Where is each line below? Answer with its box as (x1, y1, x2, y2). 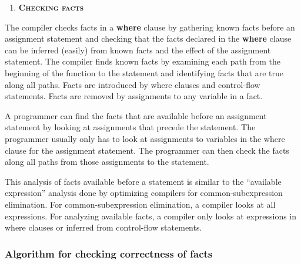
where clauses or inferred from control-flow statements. (5, 221, 202, 233)
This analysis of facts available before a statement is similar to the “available (5, 175, 282, 187)
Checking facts (18, 1, 84, 13)
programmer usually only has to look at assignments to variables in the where (5, 132, 285, 144)
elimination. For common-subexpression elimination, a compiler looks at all (5, 198, 276, 210)
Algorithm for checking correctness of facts (5, 246, 213, 260)
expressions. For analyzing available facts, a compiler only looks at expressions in (5, 209, 297, 222)
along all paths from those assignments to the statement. (5, 155, 209, 168)
